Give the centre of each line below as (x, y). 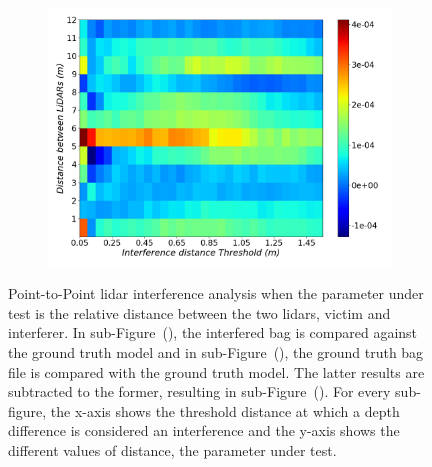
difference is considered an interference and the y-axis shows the (204, 430)
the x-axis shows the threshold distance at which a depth (225, 410)
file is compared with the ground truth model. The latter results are (216, 371)
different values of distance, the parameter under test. (172, 449)
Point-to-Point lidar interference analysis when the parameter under (216, 293)
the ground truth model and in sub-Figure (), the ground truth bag (216, 351)
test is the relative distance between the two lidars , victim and (199, 312)
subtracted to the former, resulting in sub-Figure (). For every (199, 391)
